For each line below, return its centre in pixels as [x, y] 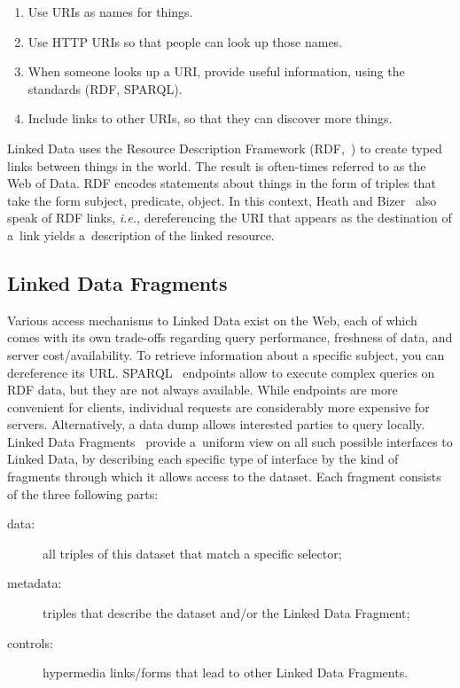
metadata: [35, 583]
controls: [30, 642]
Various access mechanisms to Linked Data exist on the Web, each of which [212, 320]
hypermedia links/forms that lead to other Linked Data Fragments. [226, 672]
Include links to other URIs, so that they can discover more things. [210, 118]
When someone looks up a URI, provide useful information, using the [216, 71]
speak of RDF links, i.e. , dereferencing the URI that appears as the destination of [230, 218]
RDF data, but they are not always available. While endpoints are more [203, 390]
